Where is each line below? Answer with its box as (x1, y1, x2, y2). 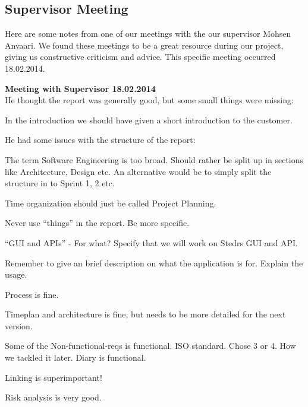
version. (5, 319, 33, 332)
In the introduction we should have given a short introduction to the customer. (5, 113, 293, 126)
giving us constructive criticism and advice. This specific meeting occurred (5, 50, 276, 63)
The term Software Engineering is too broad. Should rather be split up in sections (5, 153, 304, 166)
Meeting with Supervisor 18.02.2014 (5, 82, 156, 94)
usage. (5, 268, 27, 281)
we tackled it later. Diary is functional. (5, 351, 146, 364)
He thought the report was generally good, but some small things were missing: (5, 94, 294, 106)
